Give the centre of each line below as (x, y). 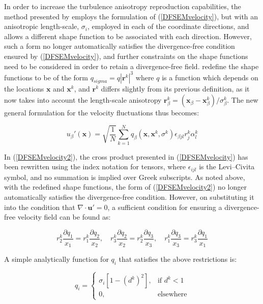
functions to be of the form (46, 77)
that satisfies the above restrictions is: (178, 259)
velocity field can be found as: (64, 217)
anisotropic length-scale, (42, 26)
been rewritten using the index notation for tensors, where (95, 166)
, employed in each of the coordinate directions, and (168, 26)
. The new (243, 100)
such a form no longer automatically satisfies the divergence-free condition (120, 46)
